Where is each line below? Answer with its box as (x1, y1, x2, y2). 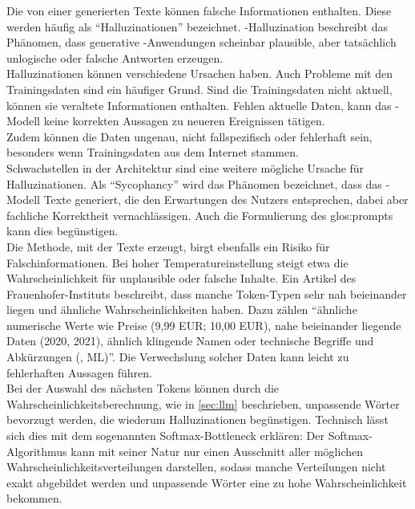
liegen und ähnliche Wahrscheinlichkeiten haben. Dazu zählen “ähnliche (6, 301, 357, 318)
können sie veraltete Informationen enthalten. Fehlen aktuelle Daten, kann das (6, 96, 392, 113)
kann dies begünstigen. (6, 222, 119, 239)
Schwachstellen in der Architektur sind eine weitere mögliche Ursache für (6, 159, 365, 176)
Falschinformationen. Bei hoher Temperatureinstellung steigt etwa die (6, 254, 349, 271)
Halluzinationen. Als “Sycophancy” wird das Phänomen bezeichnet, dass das (6, 175, 382, 192)
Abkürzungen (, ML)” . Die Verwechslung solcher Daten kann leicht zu (6, 348, 349, 365)
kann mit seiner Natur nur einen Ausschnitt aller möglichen (71, 442, 364, 459)
